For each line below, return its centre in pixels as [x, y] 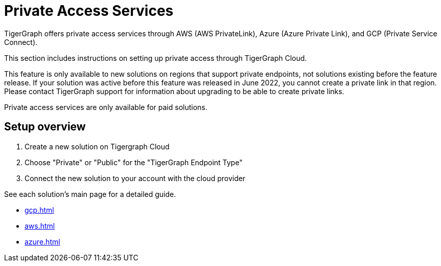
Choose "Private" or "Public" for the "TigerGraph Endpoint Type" [134, 162]
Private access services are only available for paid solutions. [106, 107]
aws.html [40, 226]
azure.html [42, 241]
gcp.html [39, 210]
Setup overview [45, 127]
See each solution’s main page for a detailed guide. [90, 194]
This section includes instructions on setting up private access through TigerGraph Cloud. [156, 58]
